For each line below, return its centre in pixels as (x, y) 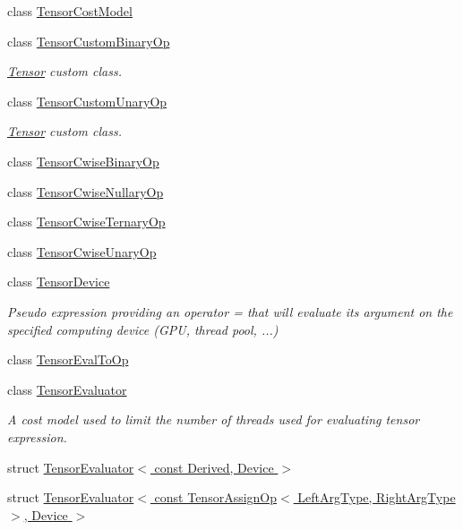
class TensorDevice (59, 282)
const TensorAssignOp (216, 497)
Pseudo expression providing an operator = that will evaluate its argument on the (230, 311)
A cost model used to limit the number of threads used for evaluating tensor (214, 419)
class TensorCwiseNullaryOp (86, 191)
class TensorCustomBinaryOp (89, 41)
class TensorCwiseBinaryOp (83, 161)
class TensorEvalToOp (68, 359)
